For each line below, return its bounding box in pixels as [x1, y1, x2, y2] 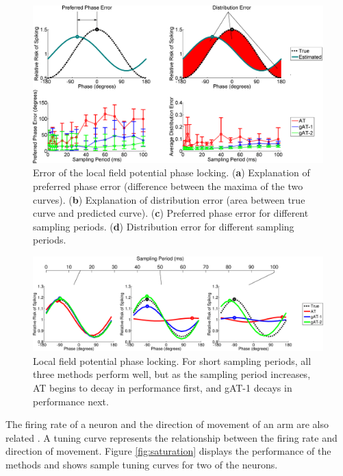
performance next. [33, 394, 109, 408]
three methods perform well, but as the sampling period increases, [33, 367, 311, 381]
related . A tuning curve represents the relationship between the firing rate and [5, 430, 338, 444]
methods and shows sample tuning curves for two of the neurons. [5, 457, 278, 471]
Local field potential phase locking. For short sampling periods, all [33, 353, 312, 368]
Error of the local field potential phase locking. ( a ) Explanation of [33, 165, 310, 180]
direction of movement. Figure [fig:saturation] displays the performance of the [5, 444, 331, 458]
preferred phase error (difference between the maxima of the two [33, 178, 303, 193]
